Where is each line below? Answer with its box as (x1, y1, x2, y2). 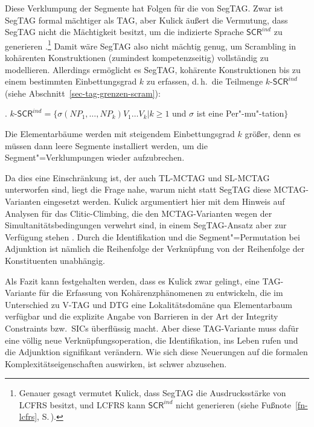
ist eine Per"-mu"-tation (196, 107, 284, 120)
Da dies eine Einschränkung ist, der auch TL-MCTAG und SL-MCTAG (5, 171, 270, 184)
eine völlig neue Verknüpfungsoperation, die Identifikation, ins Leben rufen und (5, 333, 298, 346)
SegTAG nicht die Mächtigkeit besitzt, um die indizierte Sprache (5, 25, 244, 38)
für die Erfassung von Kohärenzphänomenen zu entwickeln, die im (39, 286, 283, 299)
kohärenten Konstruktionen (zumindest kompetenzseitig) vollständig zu (5, 51, 269, 64)
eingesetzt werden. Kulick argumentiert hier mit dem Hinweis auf (43, 194, 285, 207)
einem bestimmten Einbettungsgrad (5, 75, 137, 88)
